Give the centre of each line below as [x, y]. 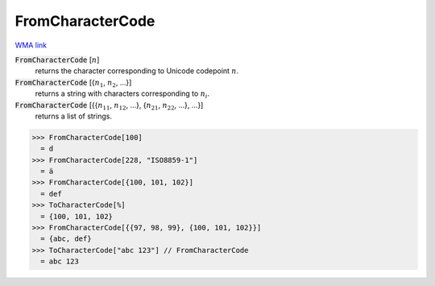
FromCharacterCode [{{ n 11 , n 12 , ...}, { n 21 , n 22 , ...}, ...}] [109, 106]
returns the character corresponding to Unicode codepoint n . [137, 71]
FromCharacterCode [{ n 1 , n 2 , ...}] [73, 83]
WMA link [31, 45]
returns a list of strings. [74, 116]
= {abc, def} [66, 239]
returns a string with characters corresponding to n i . [122, 94]
